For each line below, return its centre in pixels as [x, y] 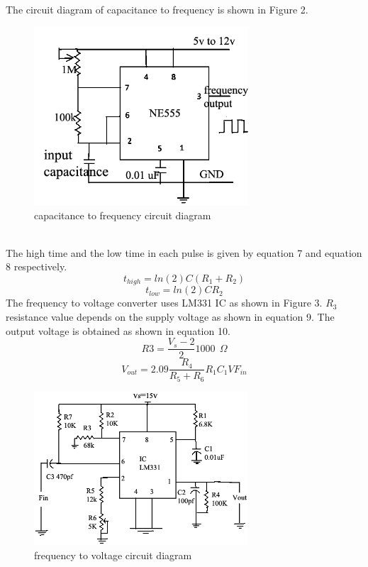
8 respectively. [37, 266]
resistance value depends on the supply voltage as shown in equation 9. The [170, 317]
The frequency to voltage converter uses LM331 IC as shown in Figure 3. [164, 303]
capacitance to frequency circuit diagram [123, 215]
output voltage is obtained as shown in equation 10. [118, 330]
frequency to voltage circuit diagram [113, 555]
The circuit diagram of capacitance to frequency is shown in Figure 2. [157, 9]
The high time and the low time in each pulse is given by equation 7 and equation [184, 252]
